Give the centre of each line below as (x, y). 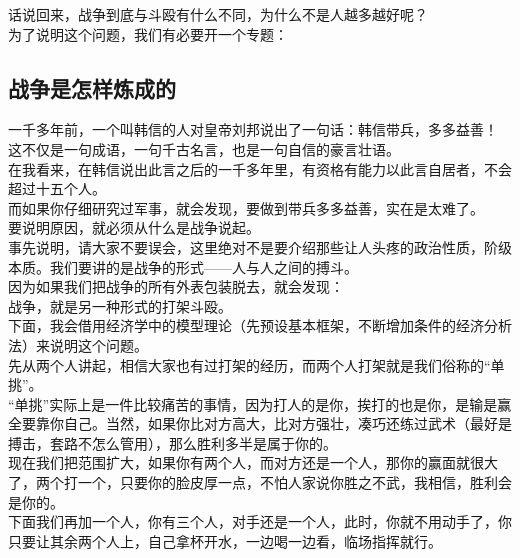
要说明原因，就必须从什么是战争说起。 (134, 227)
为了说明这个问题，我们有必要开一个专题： (148, 33)
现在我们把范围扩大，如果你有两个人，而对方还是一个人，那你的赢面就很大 (253, 462)
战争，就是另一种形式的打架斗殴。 (120, 305)
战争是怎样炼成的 (92, 87)
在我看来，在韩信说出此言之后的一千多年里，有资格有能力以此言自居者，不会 (260, 168)
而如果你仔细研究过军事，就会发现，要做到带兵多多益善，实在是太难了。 (246, 207)
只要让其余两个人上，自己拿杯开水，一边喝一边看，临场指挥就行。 (225, 540)
